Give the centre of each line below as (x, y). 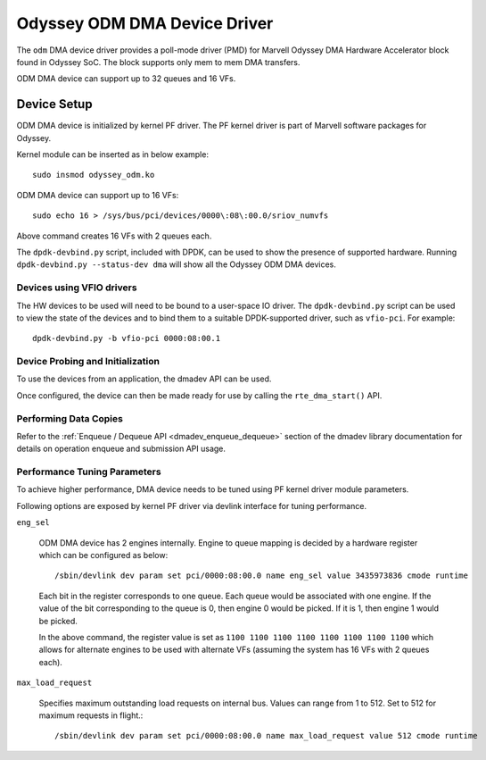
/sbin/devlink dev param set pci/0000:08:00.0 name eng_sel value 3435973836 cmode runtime (261, 576)
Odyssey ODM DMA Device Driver (145, 23)
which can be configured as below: (103, 555)
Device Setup (54, 104)
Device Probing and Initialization (88, 362)
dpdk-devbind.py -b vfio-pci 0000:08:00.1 (127, 338)
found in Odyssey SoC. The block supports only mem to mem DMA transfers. (158, 62)
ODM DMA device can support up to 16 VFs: (98, 195)
